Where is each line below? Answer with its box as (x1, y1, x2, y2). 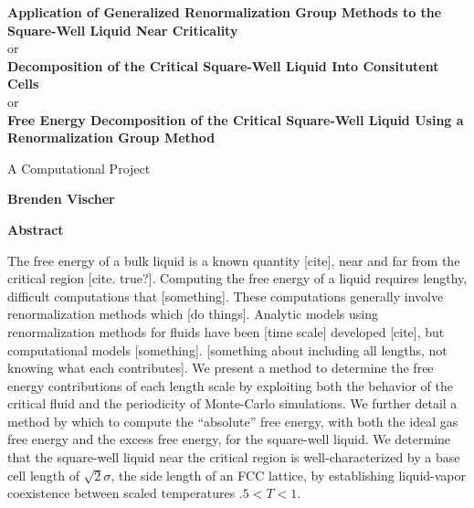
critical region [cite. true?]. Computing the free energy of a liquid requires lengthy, (7, 269, 468, 288)
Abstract (7, 219, 64, 238)
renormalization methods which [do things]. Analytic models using (7, 304, 379, 323)
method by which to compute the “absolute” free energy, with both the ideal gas (7, 411, 458, 430)
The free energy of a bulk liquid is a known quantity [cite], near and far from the (7, 250, 460, 270)
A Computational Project (7, 158, 151, 177)
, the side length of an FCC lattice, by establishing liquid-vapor (111, 465, 466, 484)
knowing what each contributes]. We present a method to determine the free (7, 358, 434, 377)
